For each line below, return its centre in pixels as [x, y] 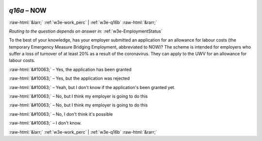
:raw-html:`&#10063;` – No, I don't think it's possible [61, 114]
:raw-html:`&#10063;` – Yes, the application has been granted [70, 69]
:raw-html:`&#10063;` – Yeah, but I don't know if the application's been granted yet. [92, 87]
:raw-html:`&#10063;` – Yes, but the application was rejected [69, 78]
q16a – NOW [28, 10]
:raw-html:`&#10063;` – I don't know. [45, 123]
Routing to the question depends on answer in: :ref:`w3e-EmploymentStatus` [86, 31]
